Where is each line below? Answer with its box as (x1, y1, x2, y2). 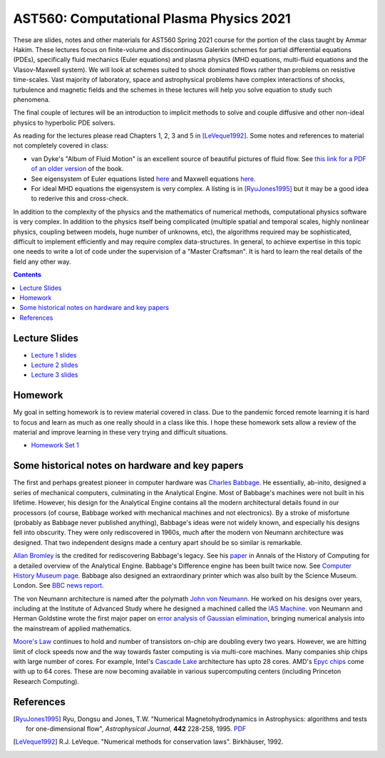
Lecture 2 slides (31, 360, 78, 369)
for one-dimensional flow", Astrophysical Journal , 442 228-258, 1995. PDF (26, 725, 247, 733)
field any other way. (13, 257, 71, 266)
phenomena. (13, 95, 51, 103)
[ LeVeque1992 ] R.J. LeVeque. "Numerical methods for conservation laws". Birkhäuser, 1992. (13, 737, 284, 746)
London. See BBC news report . (13, 581, 104, 590)
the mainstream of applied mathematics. (13, 624, 132, 633)
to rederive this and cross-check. (31, 194, 129, 203)
